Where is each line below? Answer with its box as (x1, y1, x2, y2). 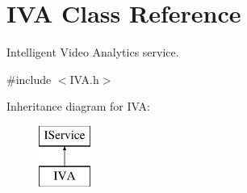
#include (6, 70, 52, 87)
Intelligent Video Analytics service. (6, 44, 179, 61)
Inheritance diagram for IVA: (6, 98, 150, 115)
